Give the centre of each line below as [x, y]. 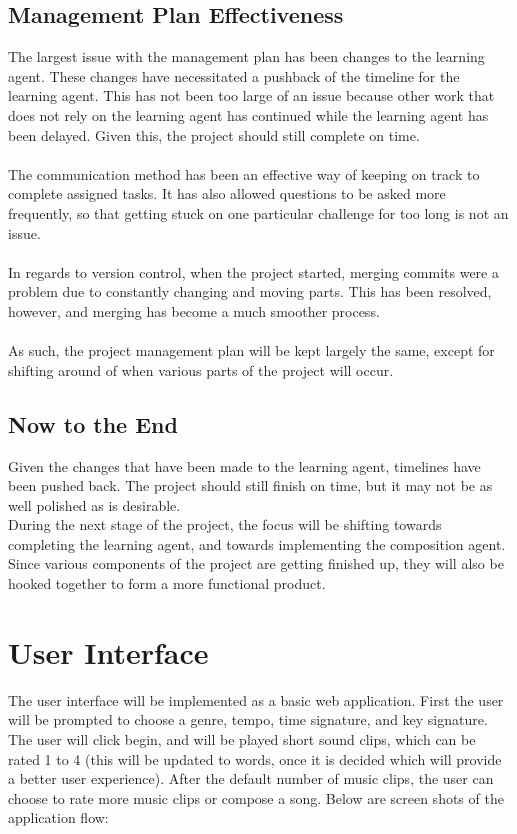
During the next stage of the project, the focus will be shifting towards [225, 524]
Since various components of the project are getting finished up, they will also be [256, 563]
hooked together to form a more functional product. [167, 583]
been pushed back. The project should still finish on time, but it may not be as [250, 485]
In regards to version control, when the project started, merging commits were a [253, 271]
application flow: [58, 817]
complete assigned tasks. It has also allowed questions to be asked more [227, 193]
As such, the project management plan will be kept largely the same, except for [251, 350]
